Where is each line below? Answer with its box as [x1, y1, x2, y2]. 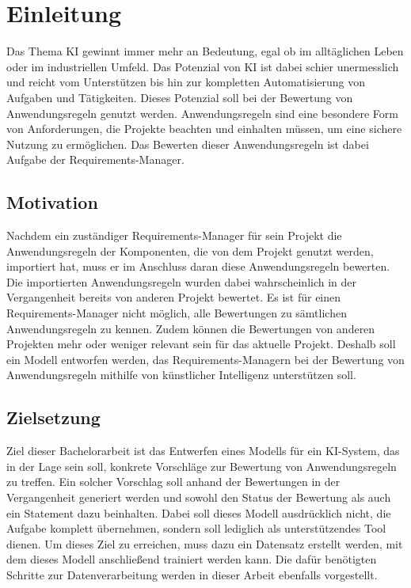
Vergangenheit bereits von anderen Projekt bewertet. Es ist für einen [6, 289, 341, 305]
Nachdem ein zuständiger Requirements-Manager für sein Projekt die [6, 227, 342, 244]
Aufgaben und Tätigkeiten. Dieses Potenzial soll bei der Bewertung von [6, 89, 353, 105]
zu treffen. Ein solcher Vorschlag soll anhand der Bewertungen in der [6, 473, 341, 490]
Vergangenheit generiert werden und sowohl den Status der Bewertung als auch [6, 489, 391, 505]
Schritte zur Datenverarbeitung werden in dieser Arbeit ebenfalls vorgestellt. [6, 566, 378, 582]
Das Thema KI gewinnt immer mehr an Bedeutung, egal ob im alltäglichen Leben [6, 43, 404, 59]
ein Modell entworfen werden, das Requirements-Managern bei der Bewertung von [6, 351, 405, 367]
